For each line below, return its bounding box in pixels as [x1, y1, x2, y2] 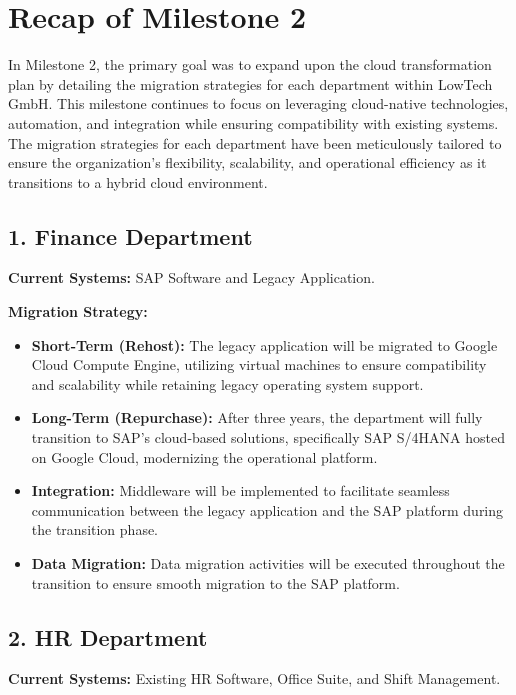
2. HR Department [8, 621, 208, 652]
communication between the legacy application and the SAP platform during [31, 499, 504, 520]
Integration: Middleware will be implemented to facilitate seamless [31, 480, 450, 501]
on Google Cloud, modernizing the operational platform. [31, 446, 378, 467]
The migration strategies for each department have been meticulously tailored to [8, 132, 502, 153]
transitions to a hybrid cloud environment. [8, 171, 268, 192]
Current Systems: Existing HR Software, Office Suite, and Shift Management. [8, 668, 501, 689]
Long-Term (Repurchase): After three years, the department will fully [31, 407, 483, 428]
